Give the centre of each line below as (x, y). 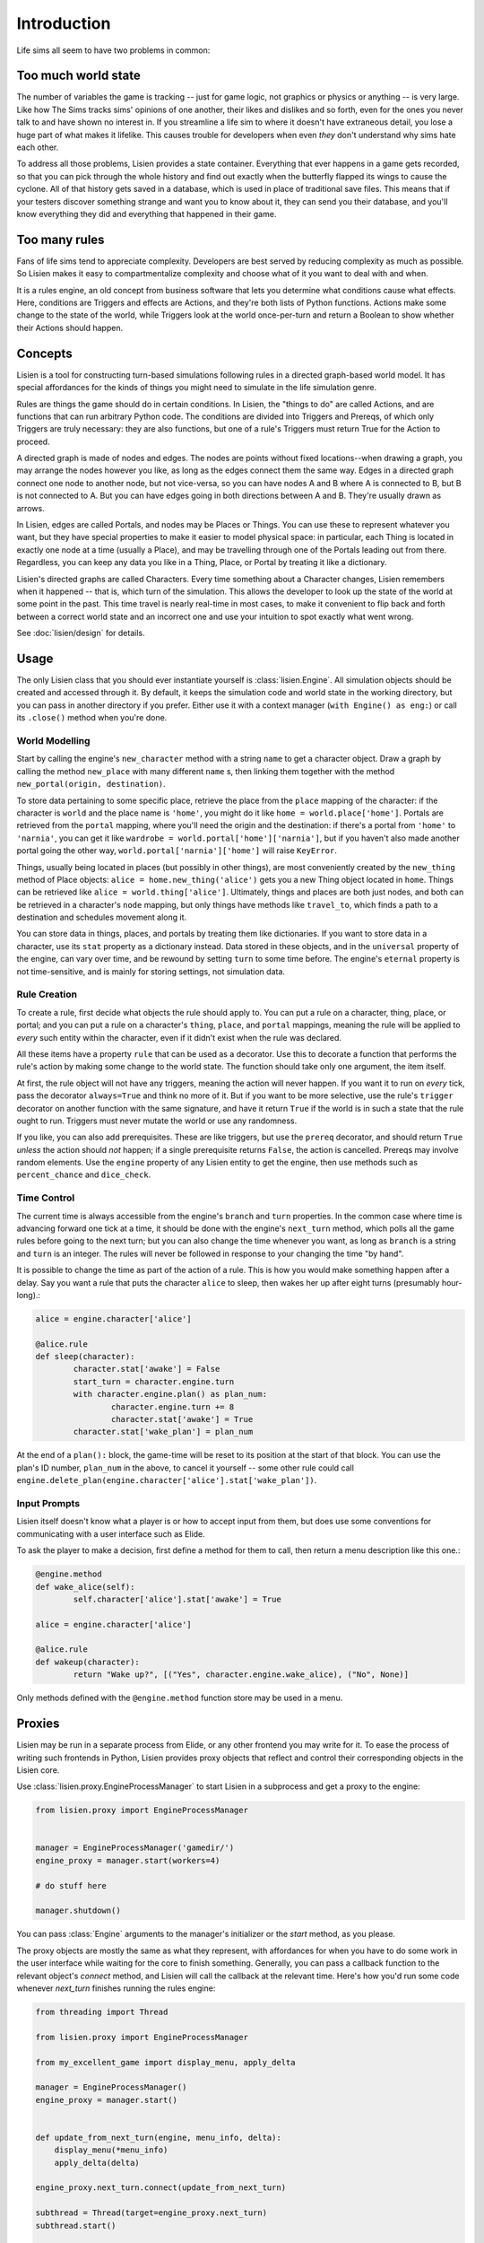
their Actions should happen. (70, 327)
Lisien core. (38, 1770)
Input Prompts (48, 1503)
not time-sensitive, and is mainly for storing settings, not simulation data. (151, 971)
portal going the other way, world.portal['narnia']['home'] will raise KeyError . (177, 851)
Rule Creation (47, 994)
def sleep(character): (85, 1357)
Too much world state (78, 76)
